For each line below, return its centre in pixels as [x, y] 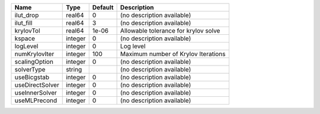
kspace [25, 38]
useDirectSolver [37, 85]
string [74, 69]
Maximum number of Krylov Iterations [173, 54]
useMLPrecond [36, 100]
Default [103, 7]
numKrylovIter [34, 54]
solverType [30, 69]
